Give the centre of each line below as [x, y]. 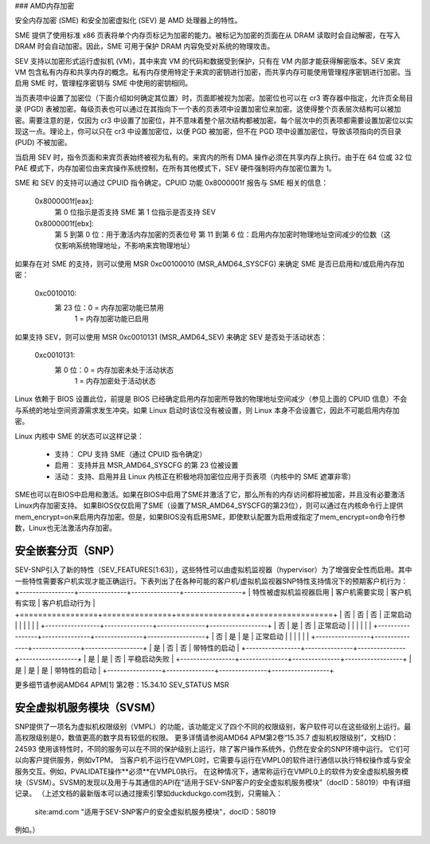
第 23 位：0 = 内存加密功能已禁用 [109, 308]
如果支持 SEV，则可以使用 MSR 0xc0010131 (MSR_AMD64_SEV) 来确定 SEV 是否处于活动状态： [171, 337]
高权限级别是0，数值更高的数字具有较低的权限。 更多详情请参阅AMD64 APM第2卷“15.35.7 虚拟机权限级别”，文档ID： [207, 738]
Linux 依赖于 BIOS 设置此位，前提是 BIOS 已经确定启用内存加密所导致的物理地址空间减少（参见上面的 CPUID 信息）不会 [211, 399]
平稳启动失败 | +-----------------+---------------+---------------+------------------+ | [270, 659]
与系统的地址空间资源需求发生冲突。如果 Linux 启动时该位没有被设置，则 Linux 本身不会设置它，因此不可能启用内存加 [207, 410]
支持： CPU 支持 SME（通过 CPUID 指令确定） [131, 453]
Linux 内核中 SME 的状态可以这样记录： [80, 436]
